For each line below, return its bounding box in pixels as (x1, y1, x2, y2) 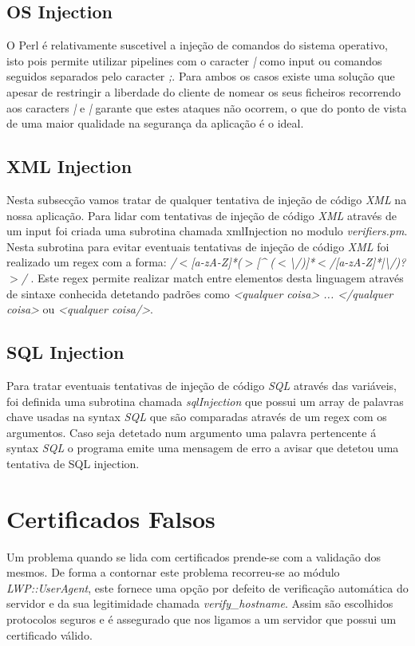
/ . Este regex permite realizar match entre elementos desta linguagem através (21, 269, 404, 286)
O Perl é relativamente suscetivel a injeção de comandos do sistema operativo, (6, 37, 388, 53)
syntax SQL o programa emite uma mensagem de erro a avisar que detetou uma (6, 439, 399, 456)
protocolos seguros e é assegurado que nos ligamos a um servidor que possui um (6, 610, 397, 627)
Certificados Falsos (6, 502, 215, 534)
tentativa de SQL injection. (6, 455, 140, 471)
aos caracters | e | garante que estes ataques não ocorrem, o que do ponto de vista (6, 99, 407, 116)
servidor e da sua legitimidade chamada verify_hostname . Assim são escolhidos (6, 595, 393, 612)
